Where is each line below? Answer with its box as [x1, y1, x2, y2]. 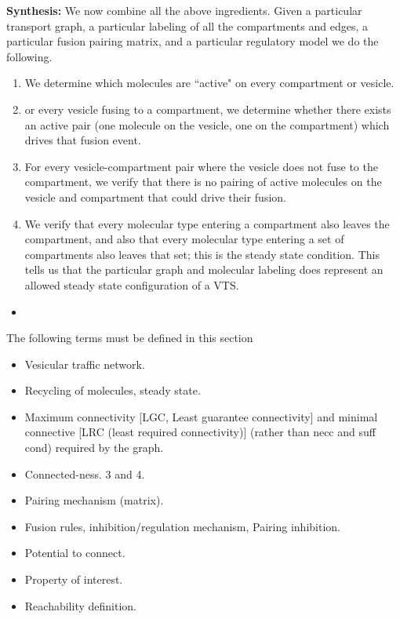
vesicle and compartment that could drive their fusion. [24, 188, 286, 205]
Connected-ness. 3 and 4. [24, 465, 145, 482]
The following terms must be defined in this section [6, 330, 253, 346]
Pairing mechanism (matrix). [24, 492, 164, 508]
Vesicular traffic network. [24, 355, 145, 372]
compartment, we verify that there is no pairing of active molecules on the [24, 173, 382, 190]
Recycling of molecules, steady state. [24, 382, 201, 399]
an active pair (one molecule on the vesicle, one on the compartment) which [24, 116, 390, 133]
